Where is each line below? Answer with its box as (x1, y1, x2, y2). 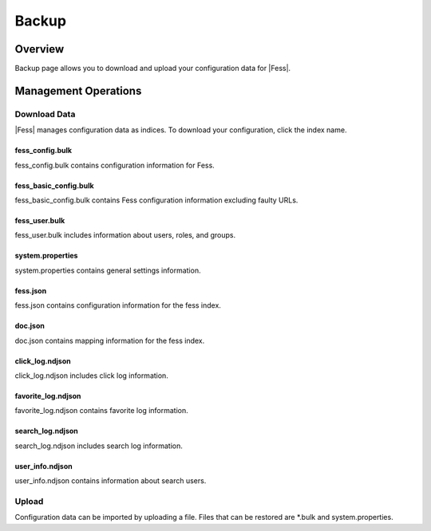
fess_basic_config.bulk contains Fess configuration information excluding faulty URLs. (14, 195, 299, 205)
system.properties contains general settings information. (14, 265, 201, 275)
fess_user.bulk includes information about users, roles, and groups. (14, 230, 235, 240)
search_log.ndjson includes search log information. (14, 441, 183, 450)
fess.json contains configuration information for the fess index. (14, 301, 221, 310)
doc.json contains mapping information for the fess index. (14, 336, 205, 345)
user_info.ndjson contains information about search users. (14, 476, 207, 486)
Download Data (14, 108, 76, 120)
